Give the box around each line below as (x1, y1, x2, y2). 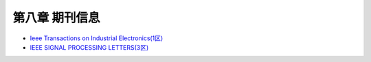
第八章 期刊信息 (12, 10, 100, 25)
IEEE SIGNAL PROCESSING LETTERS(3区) (30, 43, 149, 51)
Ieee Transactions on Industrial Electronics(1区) (30, 34, 164, 42)
